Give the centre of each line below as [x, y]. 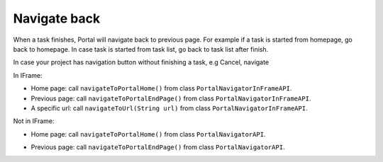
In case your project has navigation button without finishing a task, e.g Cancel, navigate [141, 62]
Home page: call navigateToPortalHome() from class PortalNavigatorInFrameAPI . [161, 88]
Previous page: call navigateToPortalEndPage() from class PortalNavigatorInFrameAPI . [171, 98]
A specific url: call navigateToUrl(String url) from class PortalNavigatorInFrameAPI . [169, 108]
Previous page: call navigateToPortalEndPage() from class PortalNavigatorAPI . [158, 147]
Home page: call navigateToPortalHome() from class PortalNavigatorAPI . [148, 134]
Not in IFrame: [34, 121]
